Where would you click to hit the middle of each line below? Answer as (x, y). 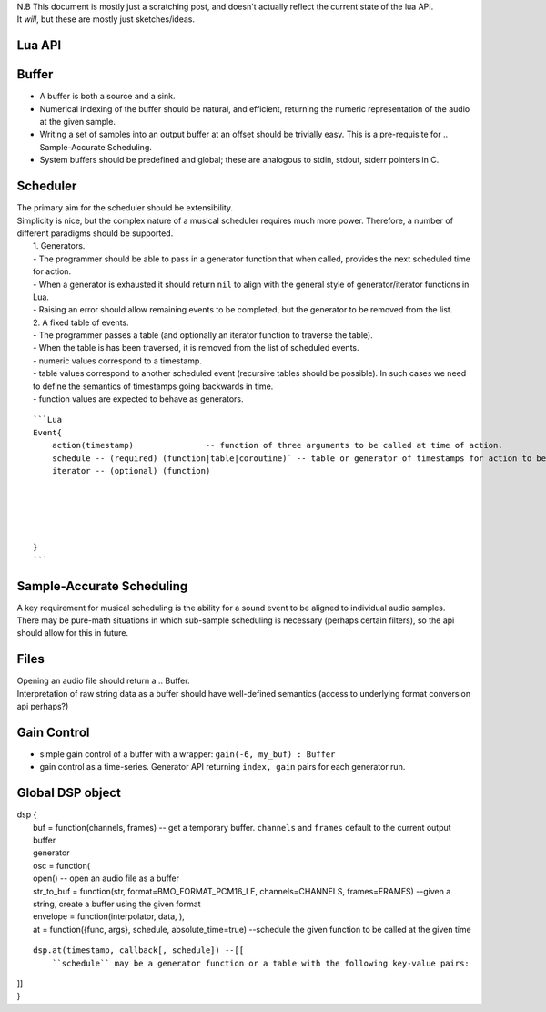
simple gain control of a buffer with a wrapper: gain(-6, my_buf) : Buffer (187, 754)
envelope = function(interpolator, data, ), (109, 916)
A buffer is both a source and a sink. (107, 97)
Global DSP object (69, 793)
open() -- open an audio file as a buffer (106, 878)
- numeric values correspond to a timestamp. (117, 361)
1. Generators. (59, 246)
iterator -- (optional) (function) (131, 470)
